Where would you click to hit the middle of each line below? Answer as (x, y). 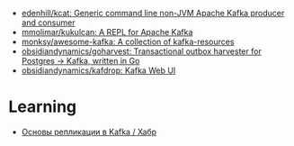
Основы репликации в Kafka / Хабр (89, 132)
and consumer (48, 23)
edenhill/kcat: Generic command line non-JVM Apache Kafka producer (153, 13)
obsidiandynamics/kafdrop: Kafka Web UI (98, 70)
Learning (43, 107)
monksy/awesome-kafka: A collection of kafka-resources (128, 41)
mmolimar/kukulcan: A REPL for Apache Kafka (107, 32)
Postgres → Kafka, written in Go (80, 61)
